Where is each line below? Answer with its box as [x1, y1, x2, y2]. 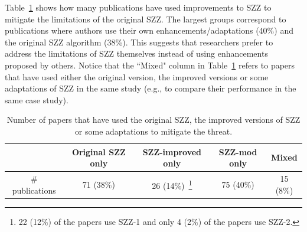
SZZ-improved [142, 145, 202, 158]
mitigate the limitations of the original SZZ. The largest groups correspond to [5, 12, 286, 25]
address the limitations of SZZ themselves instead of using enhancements [5, 47, 268, 60]
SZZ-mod [218, 145, 257, 158]
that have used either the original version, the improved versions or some [5, 70, 269, 83]
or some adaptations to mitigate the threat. [74, 125, 233, 137]
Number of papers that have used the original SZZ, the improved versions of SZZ [6, 113, 301, 126]
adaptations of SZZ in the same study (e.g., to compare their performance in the [5, 82, 296, 94]
